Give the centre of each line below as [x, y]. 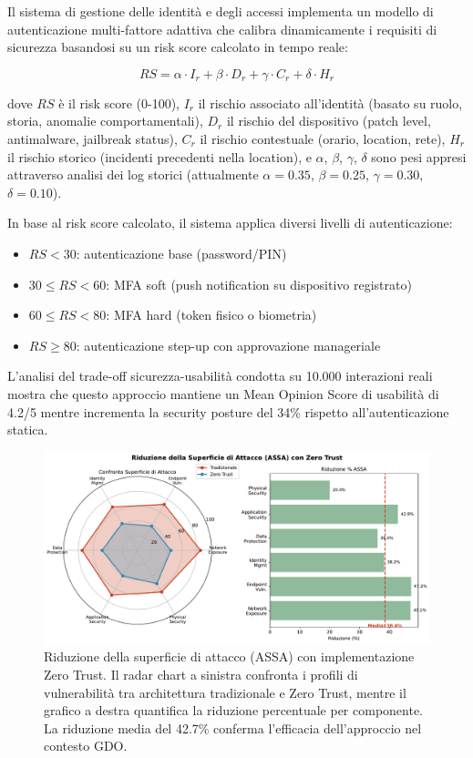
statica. [28, 430]
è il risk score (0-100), [119, 102]
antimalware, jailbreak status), [93, 138]
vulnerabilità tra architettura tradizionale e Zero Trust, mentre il [225, 692]
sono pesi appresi [419, 156]
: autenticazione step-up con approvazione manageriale [228, 345]
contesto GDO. [86, 746]
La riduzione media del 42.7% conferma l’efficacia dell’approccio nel [233, 727]
